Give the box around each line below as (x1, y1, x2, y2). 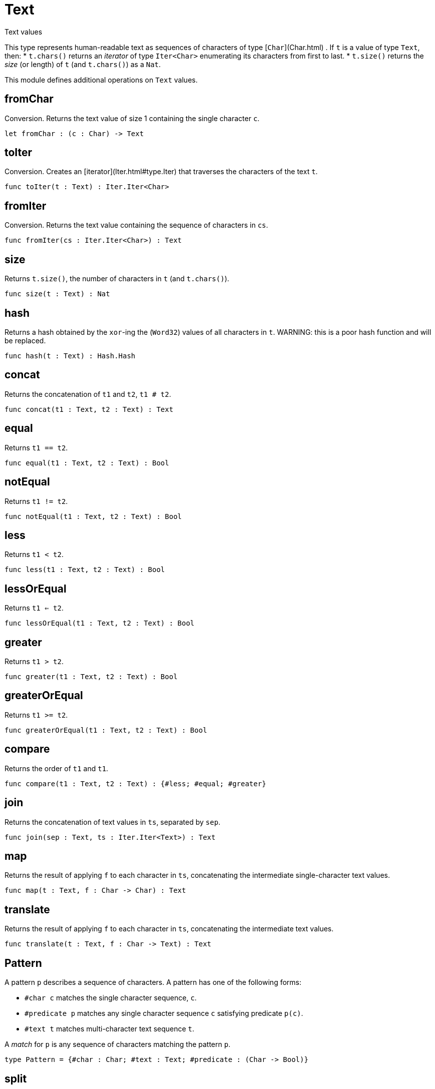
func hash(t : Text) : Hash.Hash (5, 351, 136, 360)
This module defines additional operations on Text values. (5, 75, 198, 84)
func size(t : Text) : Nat (5, 290, 110, 298)
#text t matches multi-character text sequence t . (25, 1024, 195, 1033)
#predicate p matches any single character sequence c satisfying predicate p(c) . (25, 1009, 303, 1018)
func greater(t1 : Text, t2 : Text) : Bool (5, 673, 178, 681)
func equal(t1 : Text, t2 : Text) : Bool (5, 458, 169, 467)
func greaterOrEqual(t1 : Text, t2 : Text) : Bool (5, 726, 207, 734)
